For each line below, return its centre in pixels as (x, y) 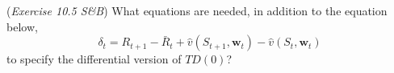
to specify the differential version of (94, 59)
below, (22, 26)
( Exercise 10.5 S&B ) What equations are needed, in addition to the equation (197, 10)
